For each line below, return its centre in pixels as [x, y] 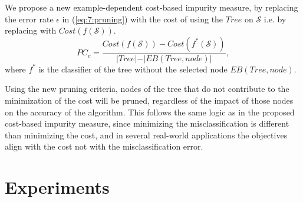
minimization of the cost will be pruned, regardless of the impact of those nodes [149, 100]
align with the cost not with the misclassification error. [104, 146]
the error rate [29, 19]
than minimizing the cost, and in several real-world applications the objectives [146, 135]
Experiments [57, 187]
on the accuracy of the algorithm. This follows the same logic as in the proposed [150, 112]
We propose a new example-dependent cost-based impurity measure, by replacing [151, 7]
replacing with [31, 30]
